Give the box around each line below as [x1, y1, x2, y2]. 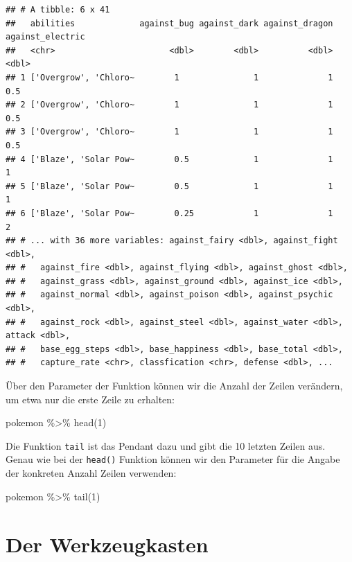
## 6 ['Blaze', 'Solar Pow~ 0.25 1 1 [6, 208, 333, 218]
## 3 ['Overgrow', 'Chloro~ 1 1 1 [6, 127, 333, 137]
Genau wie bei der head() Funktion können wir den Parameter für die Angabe [6, 452, 340, 466]
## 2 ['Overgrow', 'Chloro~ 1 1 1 [6, 100, 333, 110]
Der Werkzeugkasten [6, 529, 209, 558]
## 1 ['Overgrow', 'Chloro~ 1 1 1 [6, 72, 333, 82]
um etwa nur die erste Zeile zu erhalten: [6, 392, 175, 406]
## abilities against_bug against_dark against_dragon [6, 18, 333, 28]
